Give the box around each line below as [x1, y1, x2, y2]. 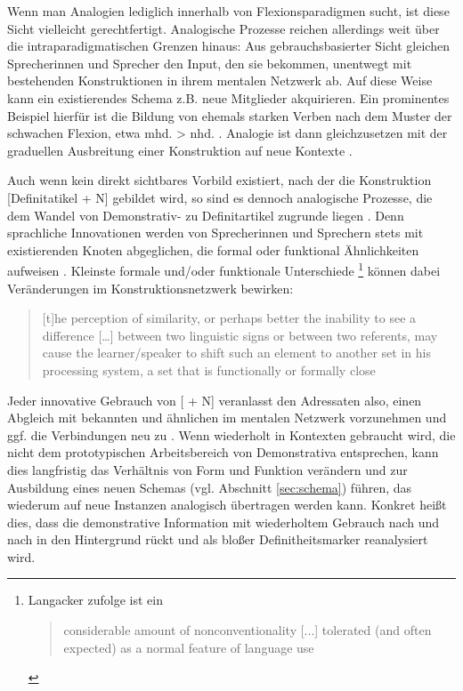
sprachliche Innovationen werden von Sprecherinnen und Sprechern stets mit [7, 223, 424, 242]
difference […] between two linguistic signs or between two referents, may [42, 325, 438, 344]
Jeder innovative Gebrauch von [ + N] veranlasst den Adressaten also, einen [7, 390, 422, 409]
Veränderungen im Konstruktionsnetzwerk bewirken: [7, 278, 294, 297]
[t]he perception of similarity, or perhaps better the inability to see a [42, 309, 417, 327]
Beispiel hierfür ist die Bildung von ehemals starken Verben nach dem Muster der [7, 106, 452, 125]
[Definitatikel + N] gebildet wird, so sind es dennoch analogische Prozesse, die [7, 188, 433, 206]
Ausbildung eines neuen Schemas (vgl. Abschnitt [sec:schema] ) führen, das [7, 478, 412, 496]
